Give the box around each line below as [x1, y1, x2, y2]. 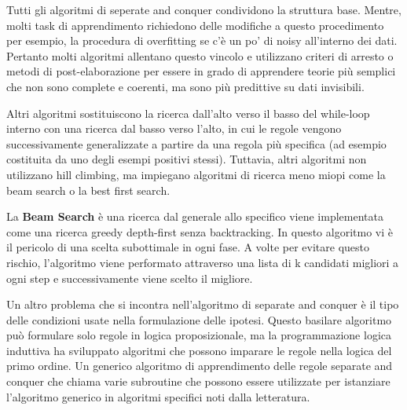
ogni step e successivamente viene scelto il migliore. [6, 269, 253, 286]
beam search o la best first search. [6, 181, 170, 198]
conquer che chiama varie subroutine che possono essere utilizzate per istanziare [6, 373, 390, 390]
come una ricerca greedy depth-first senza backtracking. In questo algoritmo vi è [6, 223, 393, 240]
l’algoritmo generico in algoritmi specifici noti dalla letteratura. [6, 388, 310, 405]
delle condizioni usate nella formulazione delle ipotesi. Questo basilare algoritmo [6, 311, 392, 328]
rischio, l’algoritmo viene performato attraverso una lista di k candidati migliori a [6, 254, 399, 270]
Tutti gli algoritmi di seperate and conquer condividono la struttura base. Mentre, [6, 2, 401, 17]
